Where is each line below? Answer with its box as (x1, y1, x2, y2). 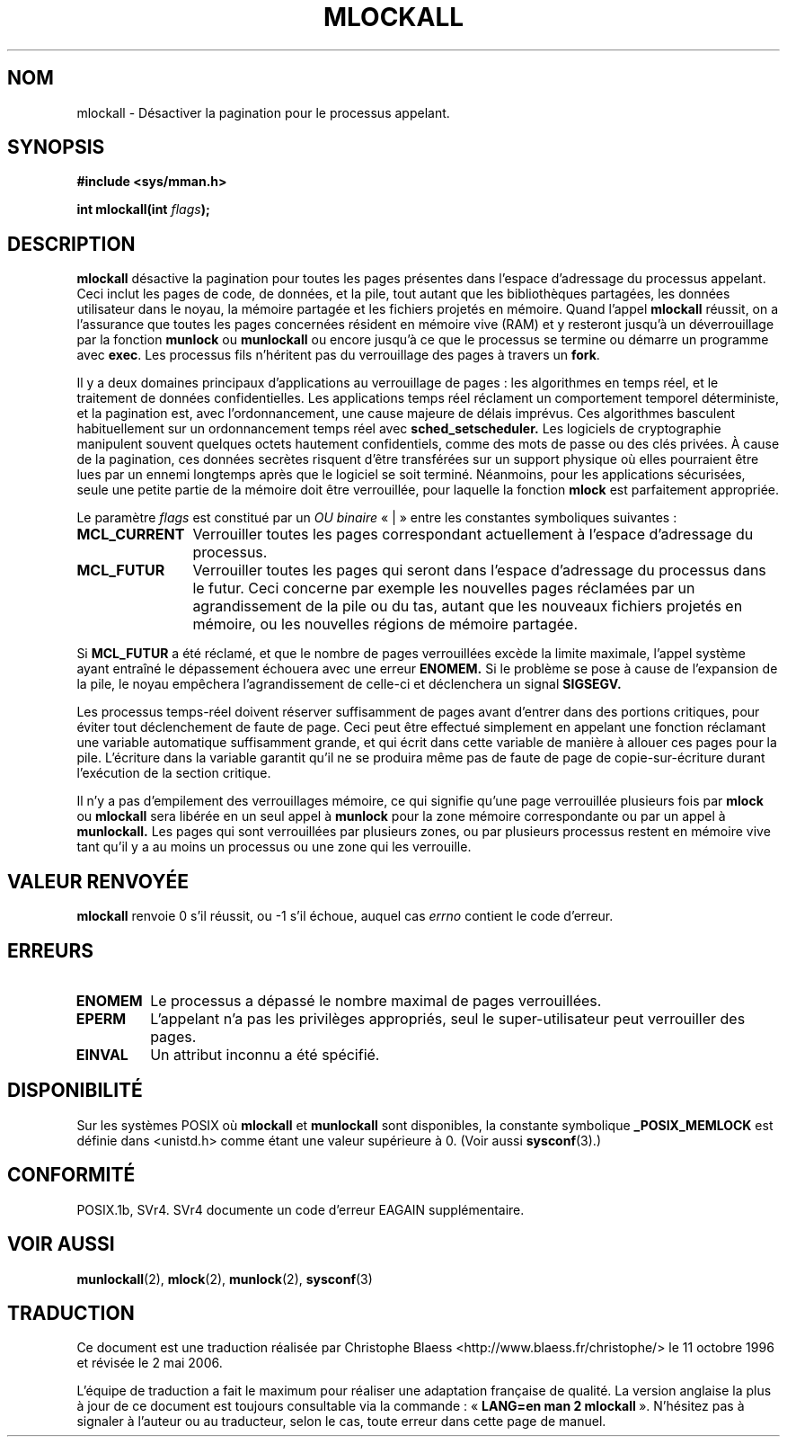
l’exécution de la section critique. (76, 765, 271, 781)
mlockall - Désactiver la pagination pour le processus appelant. (76, 104, 450, 120)
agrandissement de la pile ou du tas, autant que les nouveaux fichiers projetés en (192, 597, 743, 616)
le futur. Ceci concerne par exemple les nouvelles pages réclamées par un (192, 579, 695, 598)
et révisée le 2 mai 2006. (76, 1355, 223, 1371)
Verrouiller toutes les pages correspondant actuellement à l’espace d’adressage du (192, 525, 754, 544)
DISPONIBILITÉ (7, 1079, 143, 1102)
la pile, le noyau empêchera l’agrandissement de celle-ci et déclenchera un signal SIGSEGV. (76, 676, 622, 692)
